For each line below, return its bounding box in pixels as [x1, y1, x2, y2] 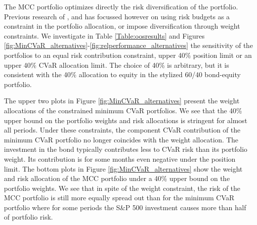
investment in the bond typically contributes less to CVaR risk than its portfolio [4, 144, 248, 154]
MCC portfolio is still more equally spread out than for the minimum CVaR [4, 192, 235, 203]
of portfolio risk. [4, 212, 53, 222]
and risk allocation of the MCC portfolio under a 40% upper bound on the [4, 173, 230, 183]
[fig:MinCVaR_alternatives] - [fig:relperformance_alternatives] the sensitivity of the [4, 40, 253, 50]
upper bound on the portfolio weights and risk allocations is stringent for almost [4, 115, 248, 125]
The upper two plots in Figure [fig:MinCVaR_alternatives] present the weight [4, 95, 240, 106]
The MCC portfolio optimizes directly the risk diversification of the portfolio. [4, 1, 238, 11]
